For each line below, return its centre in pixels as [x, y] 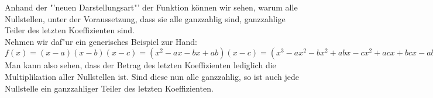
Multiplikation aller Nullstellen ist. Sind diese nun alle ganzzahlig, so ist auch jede [152, 76]
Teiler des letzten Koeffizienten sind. [70, 30]
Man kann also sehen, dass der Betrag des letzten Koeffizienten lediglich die [140, 65]
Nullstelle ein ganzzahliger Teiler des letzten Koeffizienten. [109, 88]
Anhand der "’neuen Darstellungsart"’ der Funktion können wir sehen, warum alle [151, 7]
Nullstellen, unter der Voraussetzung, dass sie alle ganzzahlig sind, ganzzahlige [145, 18]
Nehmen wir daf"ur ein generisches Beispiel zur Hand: [101, 41]
